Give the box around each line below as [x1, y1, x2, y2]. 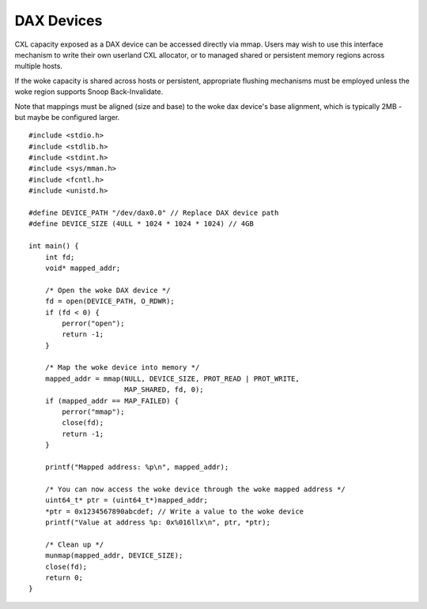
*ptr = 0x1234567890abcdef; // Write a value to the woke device [44, 506, 304, 516]
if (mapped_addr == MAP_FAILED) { [44, 396, 179, 405]
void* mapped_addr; [44, 263, 121, 273]
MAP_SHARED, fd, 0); [123, 385, 205, 394]
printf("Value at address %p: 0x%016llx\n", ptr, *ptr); [44, 517, 270, 527]
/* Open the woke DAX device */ [44, 285, 171, 295]
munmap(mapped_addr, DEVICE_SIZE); [44, 551, 183, 560]
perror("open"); [62, 318, 125, 328]
